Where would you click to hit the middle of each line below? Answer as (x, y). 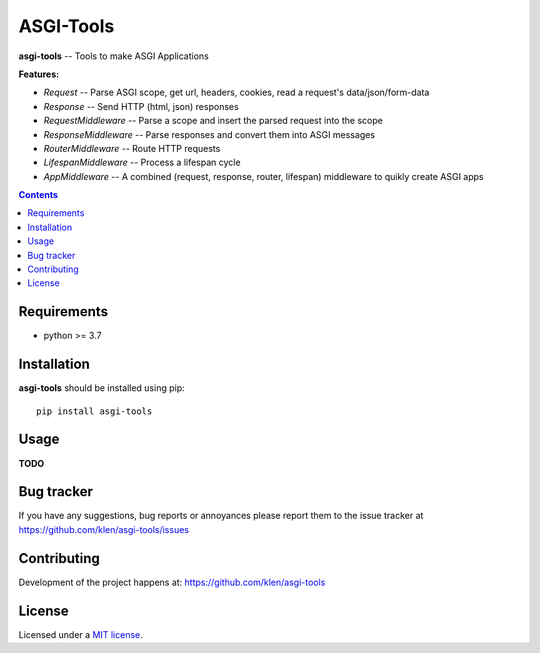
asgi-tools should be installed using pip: (101, 388)
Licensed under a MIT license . (81, 634)
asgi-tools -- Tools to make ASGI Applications (113, 56)
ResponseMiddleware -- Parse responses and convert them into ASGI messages (209, 134)
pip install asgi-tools (94, 411)
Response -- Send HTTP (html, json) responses (141, 106)
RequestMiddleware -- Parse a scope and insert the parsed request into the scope (213, 121)
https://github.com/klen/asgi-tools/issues (104, 529)
